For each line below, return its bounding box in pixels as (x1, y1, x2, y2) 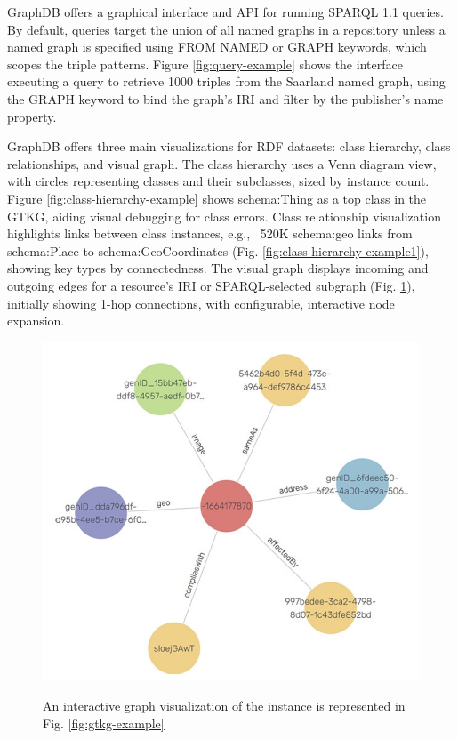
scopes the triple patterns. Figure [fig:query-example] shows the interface (7, 54, 403, 73)
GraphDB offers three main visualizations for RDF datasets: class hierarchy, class (7, 137, 451, 156)
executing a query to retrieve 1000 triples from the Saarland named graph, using (7, 72, 446, 91)
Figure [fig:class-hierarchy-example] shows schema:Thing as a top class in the (7, 189, 427, 207)
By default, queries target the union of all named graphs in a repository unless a (7, 20, 446, 38)
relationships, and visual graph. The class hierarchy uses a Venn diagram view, (7, 154, 437, 173)
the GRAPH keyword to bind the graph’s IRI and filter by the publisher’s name (7, 89, 444, 108)
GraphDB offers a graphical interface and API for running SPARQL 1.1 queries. (7, 3, 444, 20)
